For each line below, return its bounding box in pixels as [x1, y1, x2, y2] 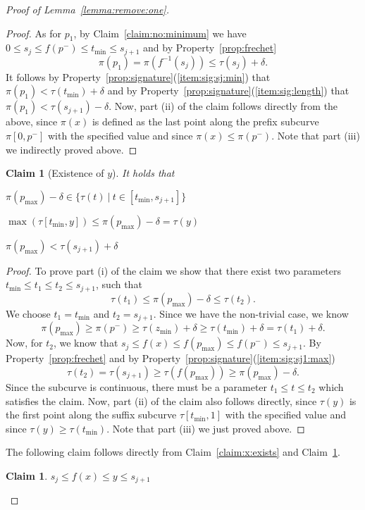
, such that [96, 277, 142, 292]
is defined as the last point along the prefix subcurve [92, 114, 319, 129]
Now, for [6, 335, 43, 350]
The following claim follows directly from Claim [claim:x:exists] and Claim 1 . [6, 444, 340, 459]
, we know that [53, 335, 118, 350]
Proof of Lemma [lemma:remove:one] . [6, 2, 169, 16]
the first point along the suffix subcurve [6, 407, 177, 422]
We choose [6, 306, 51, 321]
